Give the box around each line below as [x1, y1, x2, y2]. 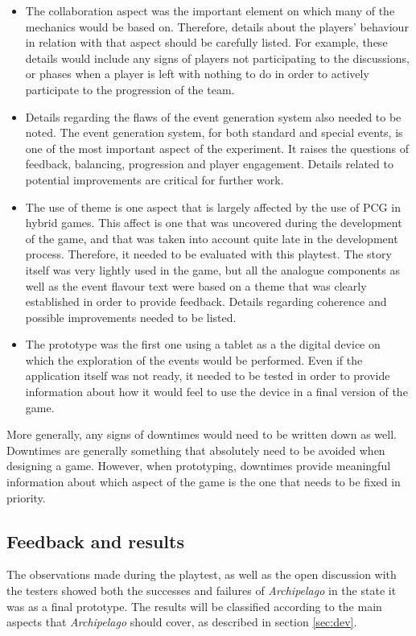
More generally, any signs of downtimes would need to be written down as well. [6, 426, 397, 443]
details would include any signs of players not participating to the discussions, [25, 49, 410, 66]
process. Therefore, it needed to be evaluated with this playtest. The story [25, 246, 392, 262]
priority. [6, 489, 46, 506]
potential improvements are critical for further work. [25, 171, 284, 188]
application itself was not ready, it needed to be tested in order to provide [25, 367, 390, 384]
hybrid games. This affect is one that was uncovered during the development [25, 214, 402, 231]
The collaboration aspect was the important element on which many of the [25, 2, 395, 19]
